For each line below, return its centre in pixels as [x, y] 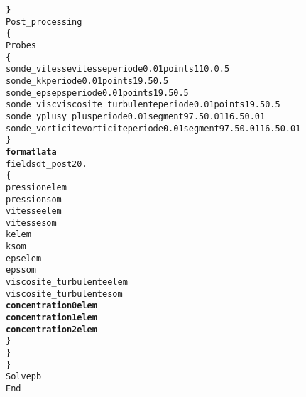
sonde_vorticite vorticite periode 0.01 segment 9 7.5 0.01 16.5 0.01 [153, 128]
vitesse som [31, 223]
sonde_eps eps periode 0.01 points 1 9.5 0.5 [97, 93]
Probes [21, 45]
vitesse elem [34, 211]
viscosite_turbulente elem [67, 282]
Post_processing [44, 22]
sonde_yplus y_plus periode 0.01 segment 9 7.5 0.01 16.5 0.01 [136, 116]
